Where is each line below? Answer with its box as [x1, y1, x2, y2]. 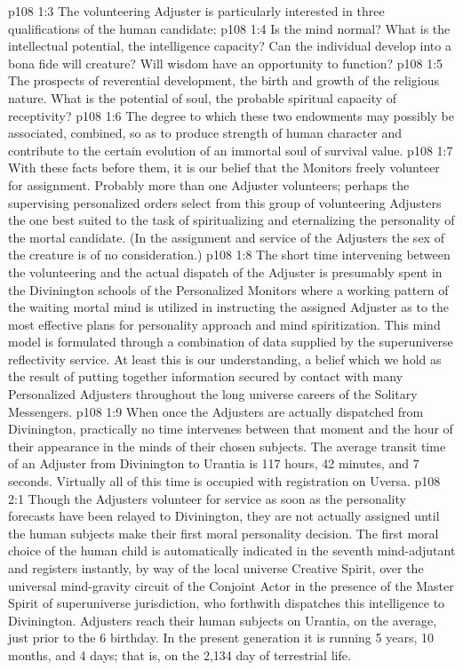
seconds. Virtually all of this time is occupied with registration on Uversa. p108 [8, 472, 441, 491]
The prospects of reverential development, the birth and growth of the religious [8, 71, 440, 90]
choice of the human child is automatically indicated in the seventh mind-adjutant [8, 541, 456, 560]
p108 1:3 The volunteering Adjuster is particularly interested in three [8, 2, 385, 20]
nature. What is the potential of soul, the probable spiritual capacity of [8, 88, 397, 107]
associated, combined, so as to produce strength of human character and [8, 124, 403, 142]
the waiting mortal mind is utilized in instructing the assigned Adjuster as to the [8, 298, 450, 316]
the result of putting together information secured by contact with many [8, 367, 403, 386]
